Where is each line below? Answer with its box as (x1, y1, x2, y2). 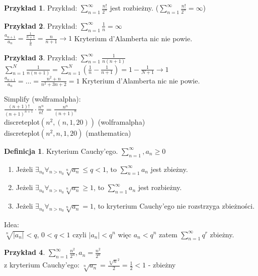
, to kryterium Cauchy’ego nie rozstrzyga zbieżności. (94, 201, 255, 211)
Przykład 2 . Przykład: (4, 20, 77, 31)
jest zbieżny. (150, 163, 188, 174)
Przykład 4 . (4, 247, 45, 257)
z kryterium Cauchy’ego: (4, 259, 79, 270)
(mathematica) (85, 127, 131, 138)
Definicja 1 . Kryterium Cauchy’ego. (4, 145, 118, 156)
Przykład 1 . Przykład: (4, 3, 77, 13)
